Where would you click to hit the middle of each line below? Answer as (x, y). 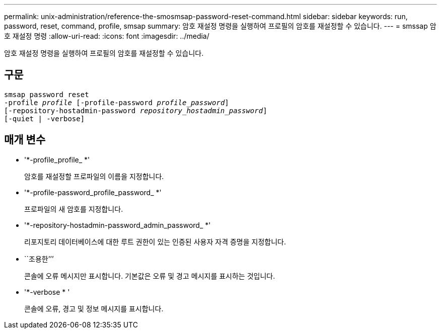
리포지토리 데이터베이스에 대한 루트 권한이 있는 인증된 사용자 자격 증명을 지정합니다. (155, 241)
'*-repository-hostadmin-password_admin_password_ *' (118, 225)
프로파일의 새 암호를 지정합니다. (74, 209)
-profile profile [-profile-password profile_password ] (117, 102)
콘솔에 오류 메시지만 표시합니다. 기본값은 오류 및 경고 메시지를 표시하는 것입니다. (150, 276)
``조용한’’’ (39, 259)
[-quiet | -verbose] (45, 118)
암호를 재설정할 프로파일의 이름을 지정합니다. (94, 176)
